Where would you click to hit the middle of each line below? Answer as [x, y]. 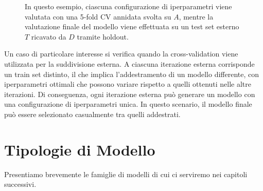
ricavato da [49, 36]
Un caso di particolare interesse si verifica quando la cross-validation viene [121, 54]
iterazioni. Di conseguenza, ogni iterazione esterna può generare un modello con [130, 94]
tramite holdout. [103, 36]
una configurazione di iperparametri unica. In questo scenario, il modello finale [128, 104]
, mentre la [196, 16]
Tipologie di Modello [80, 149]
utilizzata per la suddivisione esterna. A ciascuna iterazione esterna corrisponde [129, 63]
